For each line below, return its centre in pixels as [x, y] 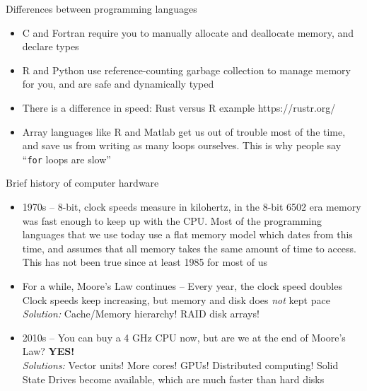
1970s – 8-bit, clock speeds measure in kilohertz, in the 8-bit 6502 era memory [192, 206]
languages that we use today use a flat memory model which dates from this [187, 234]
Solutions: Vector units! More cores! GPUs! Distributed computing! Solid [180, 364]
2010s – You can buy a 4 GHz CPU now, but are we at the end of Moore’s [184, 337]
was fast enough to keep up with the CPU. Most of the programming [172, 220]
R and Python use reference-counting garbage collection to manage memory [186, 70]
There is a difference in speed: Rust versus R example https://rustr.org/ [179, 107]
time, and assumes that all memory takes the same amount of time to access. [189, 248]
